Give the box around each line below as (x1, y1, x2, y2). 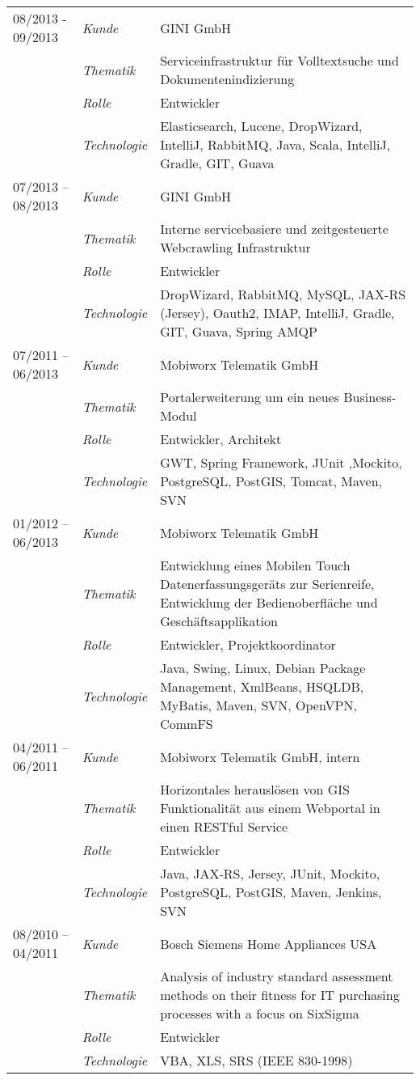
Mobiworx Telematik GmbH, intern (160, 747, 360, 766)
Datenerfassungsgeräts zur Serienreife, (160, 574, 375, 593)
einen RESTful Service (160, 817, 288, 836)
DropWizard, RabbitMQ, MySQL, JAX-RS (160, 285, 406, 303)
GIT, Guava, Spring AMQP (160, 322, 317, 341)
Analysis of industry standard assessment (160, 967, 393, 985)
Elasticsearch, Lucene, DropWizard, (160, 116, 363, 135)
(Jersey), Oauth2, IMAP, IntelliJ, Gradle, (160, 303, 395, 322)
